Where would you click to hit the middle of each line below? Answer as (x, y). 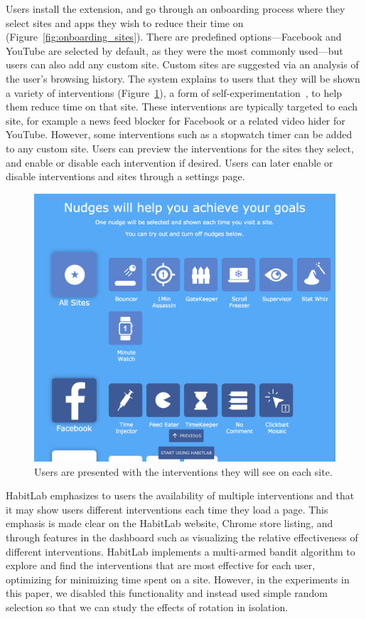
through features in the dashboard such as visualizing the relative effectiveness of (182, 537)
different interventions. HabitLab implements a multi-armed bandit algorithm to (181, 551)
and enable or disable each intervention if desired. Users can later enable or (169, 162)
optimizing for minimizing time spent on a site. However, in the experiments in (178, 579)
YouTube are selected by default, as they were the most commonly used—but (174, 50)
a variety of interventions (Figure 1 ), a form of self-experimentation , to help (174, 92)
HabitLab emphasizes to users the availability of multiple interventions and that (180, 495)
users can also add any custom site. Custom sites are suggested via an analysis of (182, 64)
